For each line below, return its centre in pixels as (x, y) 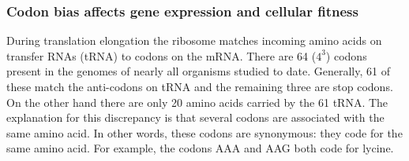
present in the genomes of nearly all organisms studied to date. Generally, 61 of (198, 71)
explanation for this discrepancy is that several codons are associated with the (195, 117)
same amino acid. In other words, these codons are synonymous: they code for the (204, 132)
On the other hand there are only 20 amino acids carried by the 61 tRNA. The (197, 102)
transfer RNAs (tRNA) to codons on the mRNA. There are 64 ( (161, 55)
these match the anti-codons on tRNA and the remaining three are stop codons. (200, 86)
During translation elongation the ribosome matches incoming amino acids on (194, 40)
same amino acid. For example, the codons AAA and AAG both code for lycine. (200, 148)
